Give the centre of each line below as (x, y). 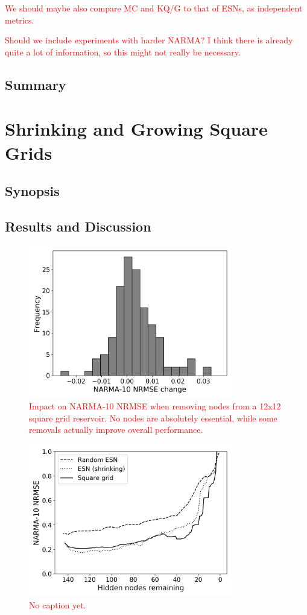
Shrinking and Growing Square (136, 129)
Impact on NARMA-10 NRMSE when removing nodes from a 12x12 (155, 406)
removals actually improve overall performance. (116, 430)
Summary (36, 84)
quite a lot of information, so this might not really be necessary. (123, 52)
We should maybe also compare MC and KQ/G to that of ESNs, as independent (154, 8)
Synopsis (32, 191)
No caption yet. (58, 604)
